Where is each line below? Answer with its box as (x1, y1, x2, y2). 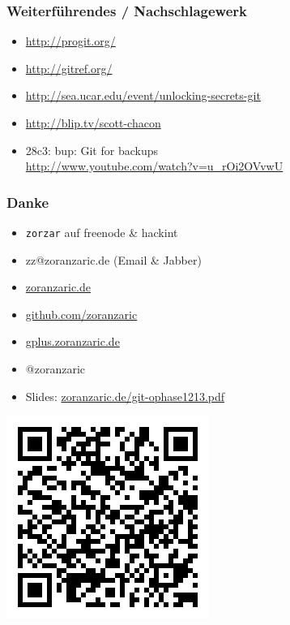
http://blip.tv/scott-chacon (25, 114, 161, 131)
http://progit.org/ (25, 32, 116, 50)
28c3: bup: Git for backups (25, 141, 158, 158)
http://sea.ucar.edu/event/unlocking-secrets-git (25, 87, 261, 104)
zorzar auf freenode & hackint (25, 224, 178, 240)
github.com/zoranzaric (25, 305, 138, 322)
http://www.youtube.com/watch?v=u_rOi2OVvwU (25, 157, 284, 175)
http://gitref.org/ (25, 59, 113, 76)
